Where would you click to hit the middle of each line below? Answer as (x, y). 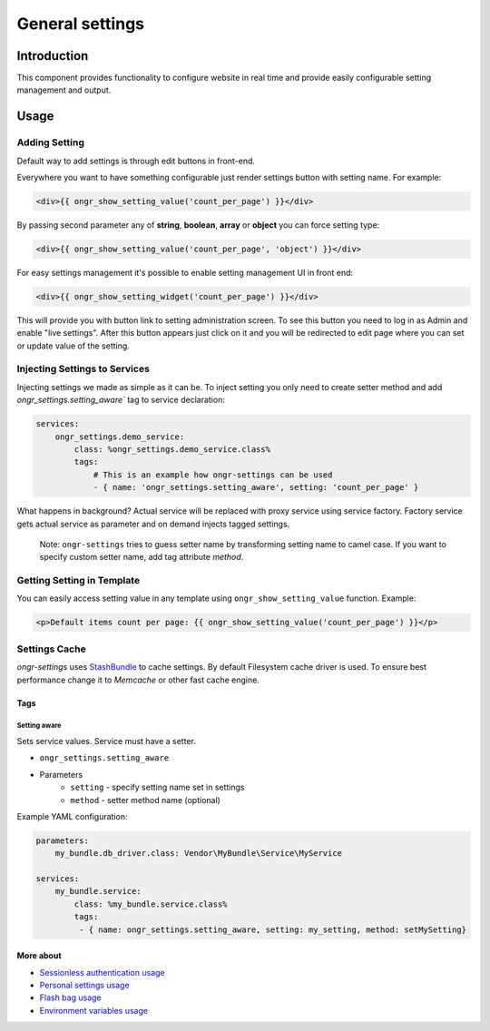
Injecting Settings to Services (83, 369)
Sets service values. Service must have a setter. (107, 741)
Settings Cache (51, 649)
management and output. (64, 90)
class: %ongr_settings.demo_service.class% (172, 449)
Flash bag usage (70, 997)
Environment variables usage (94, 1010)
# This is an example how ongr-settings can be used (213, 475)
